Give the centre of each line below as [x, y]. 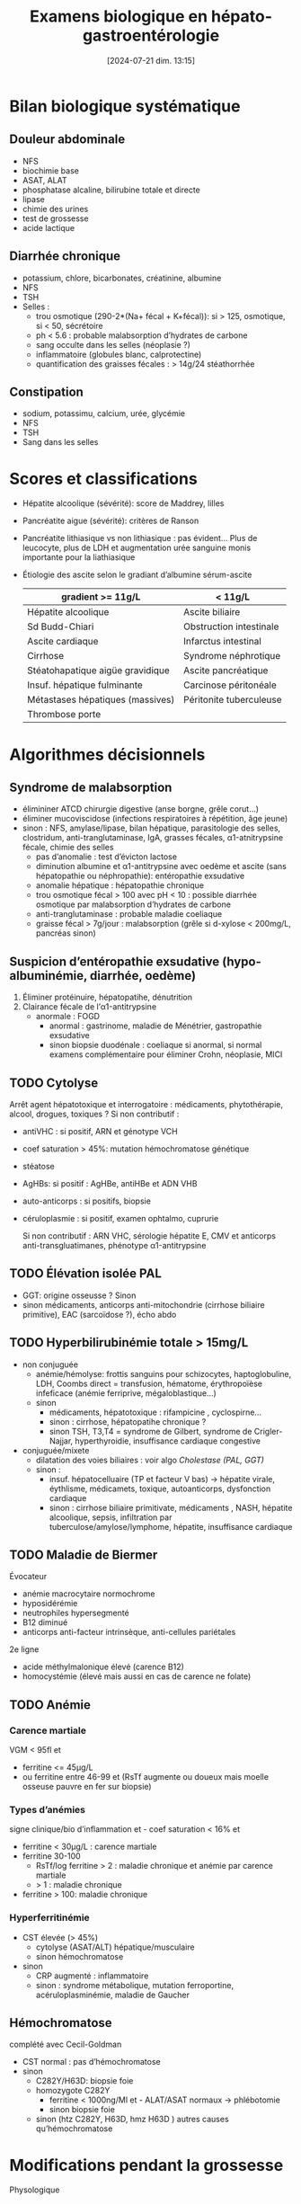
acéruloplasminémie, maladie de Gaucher [113, 1995]
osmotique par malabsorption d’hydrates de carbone [133, 904]
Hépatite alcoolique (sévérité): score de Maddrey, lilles [123, 503]
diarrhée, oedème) [142, 976]
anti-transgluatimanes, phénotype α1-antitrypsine [114, 1245]
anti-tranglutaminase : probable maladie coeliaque [129, 914]
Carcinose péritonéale [230, 685]
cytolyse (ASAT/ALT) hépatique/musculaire [115, 1947]
